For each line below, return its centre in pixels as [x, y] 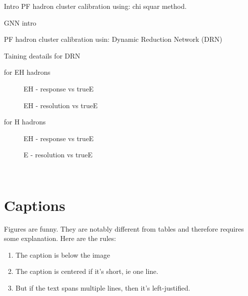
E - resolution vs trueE [58, 155]
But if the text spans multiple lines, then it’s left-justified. [103, 288]
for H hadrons [25, 122]
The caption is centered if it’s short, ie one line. [87, 271]
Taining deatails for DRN [42, 55]
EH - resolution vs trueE [61, 105]
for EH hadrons [27, 72]
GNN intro [20, 22]
